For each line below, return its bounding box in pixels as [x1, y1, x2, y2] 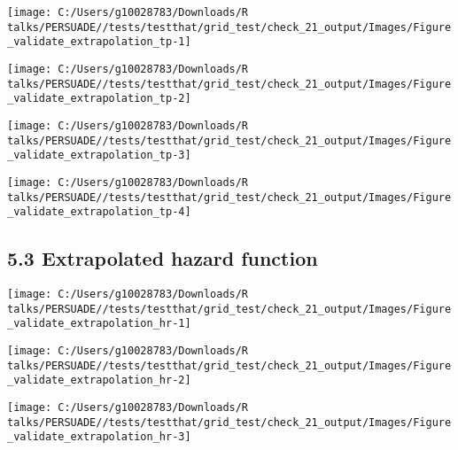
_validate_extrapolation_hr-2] [7, 374, 191, 387]
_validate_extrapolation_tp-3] [7, 149, 191, 162]
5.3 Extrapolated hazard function [7, 244, 318, 272]
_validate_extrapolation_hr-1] [7, 317, 191, 330]
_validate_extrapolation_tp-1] [7, 35, 191, 49]
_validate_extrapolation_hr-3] [7, 431, 191, 444]
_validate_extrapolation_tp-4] [7, 206, 191, 219]
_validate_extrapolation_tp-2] [7, 92, 191, 105]
